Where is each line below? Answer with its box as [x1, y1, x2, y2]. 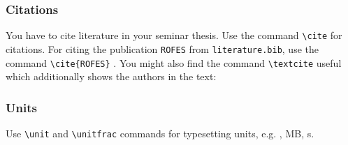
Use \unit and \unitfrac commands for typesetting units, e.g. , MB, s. [6, 126, 314, 140]
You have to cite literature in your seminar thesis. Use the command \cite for [6, 28, 342, 43]
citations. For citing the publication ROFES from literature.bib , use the [6, 41, 319, 56]
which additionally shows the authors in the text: [6, 69, 217, 84]
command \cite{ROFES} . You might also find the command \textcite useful [6, 55, 342, 70]
